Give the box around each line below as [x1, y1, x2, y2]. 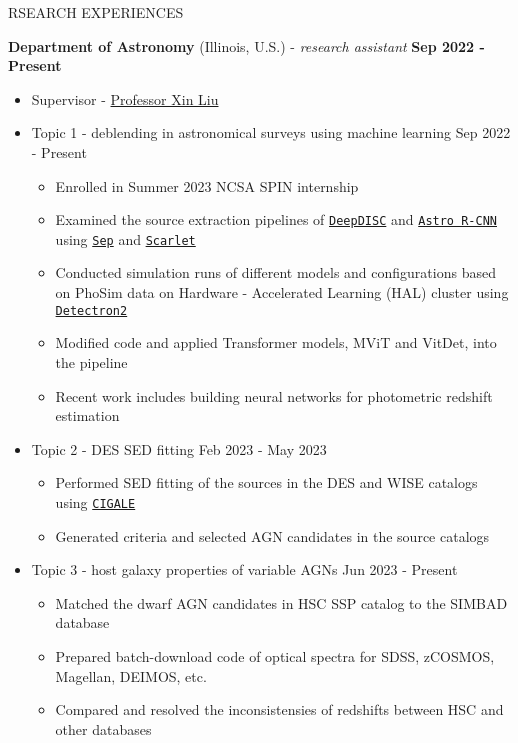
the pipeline [55, 351, 128, 372]
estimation [55, 405, 120, 426]
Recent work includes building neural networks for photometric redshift [55, 385, 493, 406]
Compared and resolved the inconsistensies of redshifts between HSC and [55, 699, 504, 720]
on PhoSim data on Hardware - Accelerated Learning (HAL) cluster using [55, 282, 509, 303]
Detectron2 [55, 303, 128, 318]
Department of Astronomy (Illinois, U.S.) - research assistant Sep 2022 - [8, 35, 485, 56]
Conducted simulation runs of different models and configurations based [55, 262, 496, 283]
